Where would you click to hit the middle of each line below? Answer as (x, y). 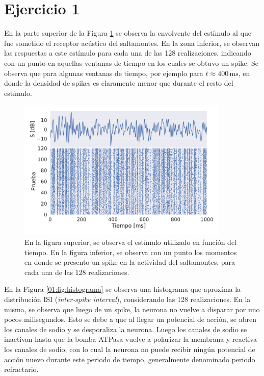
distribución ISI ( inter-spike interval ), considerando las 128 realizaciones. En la (127, 299)
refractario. (21, 369)
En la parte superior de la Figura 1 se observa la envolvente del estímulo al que (128, 33)
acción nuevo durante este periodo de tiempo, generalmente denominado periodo (130, 359)
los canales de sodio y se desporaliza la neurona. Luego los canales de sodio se (126, 329)
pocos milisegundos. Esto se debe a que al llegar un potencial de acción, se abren (130, 319)
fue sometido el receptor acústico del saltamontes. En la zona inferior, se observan (132, 43)
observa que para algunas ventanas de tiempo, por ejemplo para (104, 73)
